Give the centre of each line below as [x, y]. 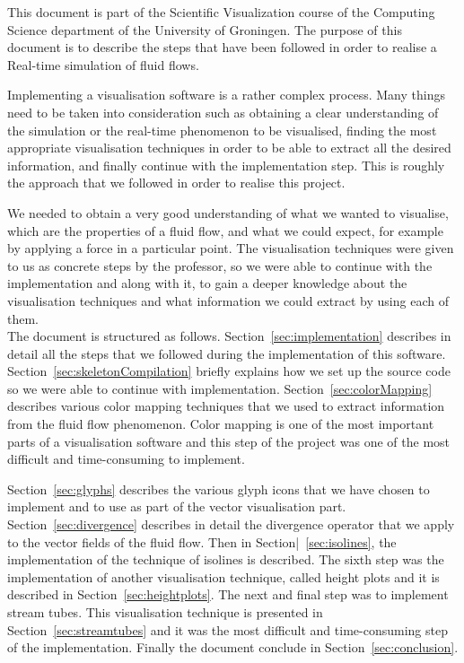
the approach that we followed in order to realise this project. [176, 183]
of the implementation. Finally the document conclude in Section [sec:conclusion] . [233, 647]
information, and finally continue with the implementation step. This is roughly [226, 165]
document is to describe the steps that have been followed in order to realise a [222, 47]
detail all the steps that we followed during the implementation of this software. [227, 353]
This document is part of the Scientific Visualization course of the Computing [221, 12]
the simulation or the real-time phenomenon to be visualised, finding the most [222, 130]
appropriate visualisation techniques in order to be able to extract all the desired [229, 148]
